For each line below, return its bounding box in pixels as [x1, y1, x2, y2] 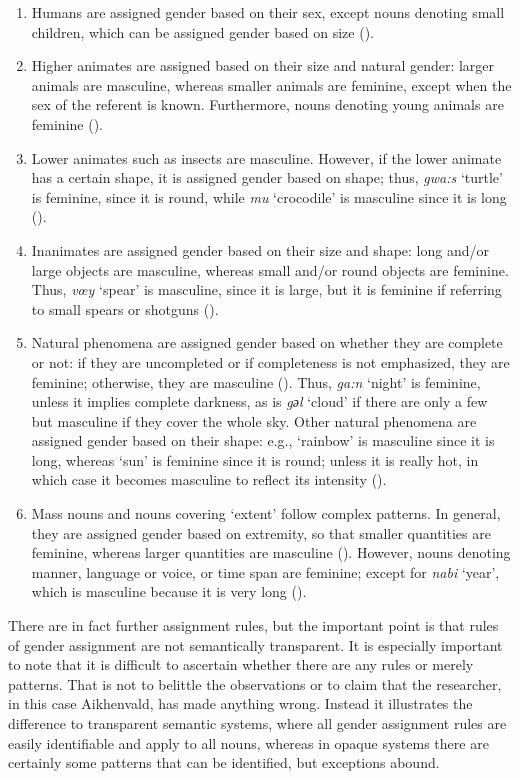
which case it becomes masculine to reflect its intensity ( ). [31, 469, 387, 490]
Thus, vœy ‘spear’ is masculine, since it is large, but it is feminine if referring [31, 279, 502, 300]
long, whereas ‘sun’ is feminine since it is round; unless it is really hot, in [31, 449, 479, 470]
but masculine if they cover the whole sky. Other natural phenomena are [31, 410, 477, 431]
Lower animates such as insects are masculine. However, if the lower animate [31, 147, 502, 168]
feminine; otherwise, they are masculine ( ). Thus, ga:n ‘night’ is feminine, [31, 371, 481, 392]
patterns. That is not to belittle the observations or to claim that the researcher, [8, 673, 502, 694]
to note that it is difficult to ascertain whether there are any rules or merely [8, 654, 474, 675]
